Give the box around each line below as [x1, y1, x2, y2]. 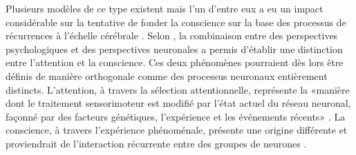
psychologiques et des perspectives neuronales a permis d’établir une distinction [6, 41, 343, 56]
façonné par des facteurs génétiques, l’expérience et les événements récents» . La [6, 109, 346, 123]
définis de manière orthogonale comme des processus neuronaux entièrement [6, 68, 328, 83]
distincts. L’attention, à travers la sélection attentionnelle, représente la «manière [6, 82, 350, 96]
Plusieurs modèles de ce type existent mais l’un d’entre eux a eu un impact [6, 1, 324, 15]
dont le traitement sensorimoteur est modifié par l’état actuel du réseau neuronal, [6, 96, 351, 110]
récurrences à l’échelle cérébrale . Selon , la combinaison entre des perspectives [6, 28, 338, 43]
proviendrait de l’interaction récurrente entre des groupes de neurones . [6, 136, 307, 150]
